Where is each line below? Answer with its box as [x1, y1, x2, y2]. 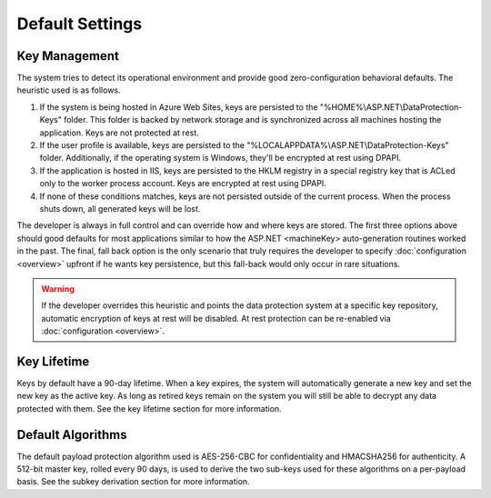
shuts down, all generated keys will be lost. [39, 203, 201, 214]
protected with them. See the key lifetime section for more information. [16, 403, 282, 413]
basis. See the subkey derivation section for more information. [16, 476, 250, 487]
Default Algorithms [16, 427, 127, 443]
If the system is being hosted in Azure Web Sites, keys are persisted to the [39, 101, 318, 113]
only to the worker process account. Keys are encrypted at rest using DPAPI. [39, 178, 326, 189]
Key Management [16, 48, 120, 64]
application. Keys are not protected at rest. [39, 127, 199, 138]
